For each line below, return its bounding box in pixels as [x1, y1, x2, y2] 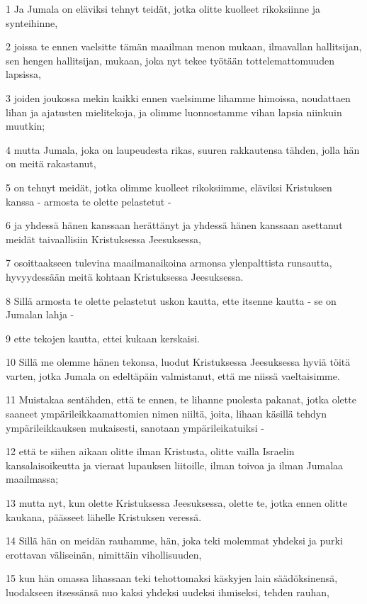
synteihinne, [6, 15, 58, 30]
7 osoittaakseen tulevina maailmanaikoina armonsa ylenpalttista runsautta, [6, 255, 332, 270]
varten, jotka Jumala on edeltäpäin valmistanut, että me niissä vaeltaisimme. [6, 368, 340, 383]
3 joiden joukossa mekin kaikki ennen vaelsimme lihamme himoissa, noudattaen [6, 90, 351, 105]
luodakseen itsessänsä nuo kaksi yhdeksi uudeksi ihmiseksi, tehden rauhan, [6, 585, 330, 599]
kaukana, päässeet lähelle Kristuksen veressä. [6, 509, 202, 524]
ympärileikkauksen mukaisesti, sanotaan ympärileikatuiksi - [6, 420, 264, 435]
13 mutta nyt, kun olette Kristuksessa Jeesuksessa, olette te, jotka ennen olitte [6, 496, 348, 510]
